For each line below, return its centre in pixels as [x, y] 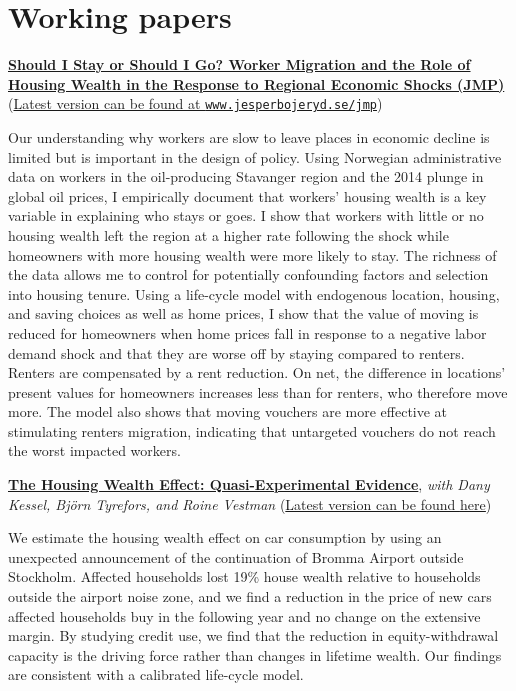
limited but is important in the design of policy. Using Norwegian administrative [255, 156]
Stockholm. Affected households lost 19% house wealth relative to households [244, 576]
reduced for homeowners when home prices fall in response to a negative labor [247, 332]
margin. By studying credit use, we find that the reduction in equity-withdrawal [253, 635]
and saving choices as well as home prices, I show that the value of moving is [243, 313]
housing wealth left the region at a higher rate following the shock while [228, 234]
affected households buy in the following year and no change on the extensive [244, 615]
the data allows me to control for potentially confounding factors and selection [248, 274]
